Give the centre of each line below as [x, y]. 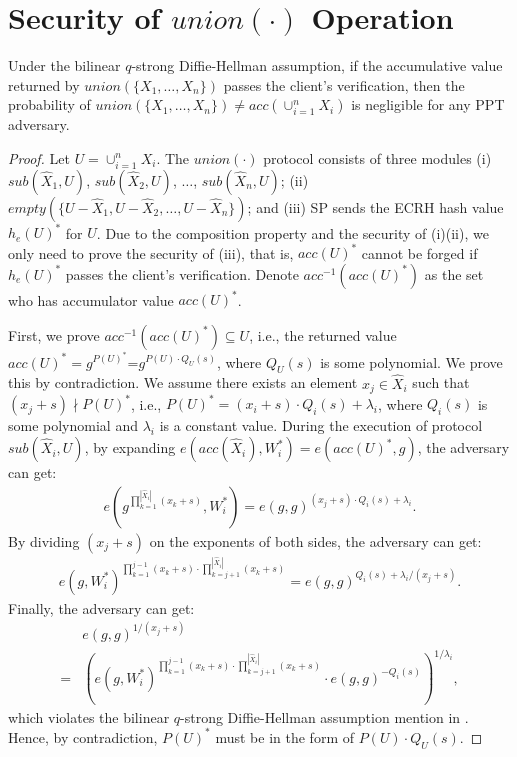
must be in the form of [284, 736]
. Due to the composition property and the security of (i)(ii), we [292, 232]
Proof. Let [39, 157]
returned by [44, 84]
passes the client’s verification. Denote [182, 273]
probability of [49, 104]
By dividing [44, 540]
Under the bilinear [64, 65]
